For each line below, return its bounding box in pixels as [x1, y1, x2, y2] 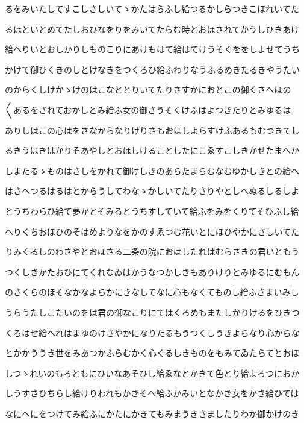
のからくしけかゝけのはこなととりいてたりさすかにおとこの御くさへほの [5, 83, 291, 96]
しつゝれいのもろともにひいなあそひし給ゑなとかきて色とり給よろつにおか [5, 366, 300, 379]
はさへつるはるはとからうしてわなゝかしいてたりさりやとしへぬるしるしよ [5, 184, 300, 197]
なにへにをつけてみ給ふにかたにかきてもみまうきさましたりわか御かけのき [5, 407, 299, 419]
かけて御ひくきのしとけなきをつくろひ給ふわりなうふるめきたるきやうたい [5, 63, 300, 75]
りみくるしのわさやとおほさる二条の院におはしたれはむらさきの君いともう [5, 245, 300, 258]
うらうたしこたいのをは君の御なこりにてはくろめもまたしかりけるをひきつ [5, 305, 300, 318]
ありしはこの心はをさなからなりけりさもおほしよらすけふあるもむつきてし [5, 124, 300, 136]
